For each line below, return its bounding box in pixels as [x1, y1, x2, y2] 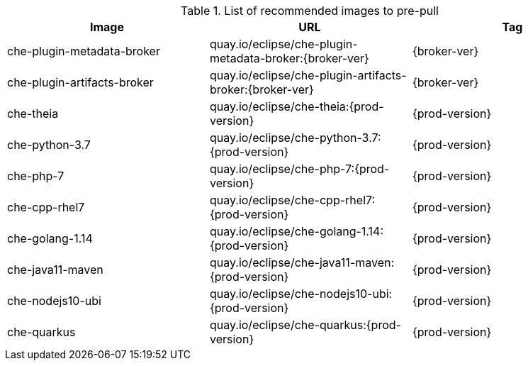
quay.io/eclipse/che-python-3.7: [209, 131, 381, 145]
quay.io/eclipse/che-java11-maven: [209, 255, 395, 270]
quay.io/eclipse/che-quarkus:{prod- [209, 318, 401, 332]
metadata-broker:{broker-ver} [209, 51, 369, 65]
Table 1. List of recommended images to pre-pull [181, 4, 439, 18]
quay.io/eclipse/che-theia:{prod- [209, 99, 384, 113]
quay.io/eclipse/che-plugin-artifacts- [209, 68, 407, 82]
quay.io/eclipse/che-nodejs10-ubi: [209, 287, 393, 301]
